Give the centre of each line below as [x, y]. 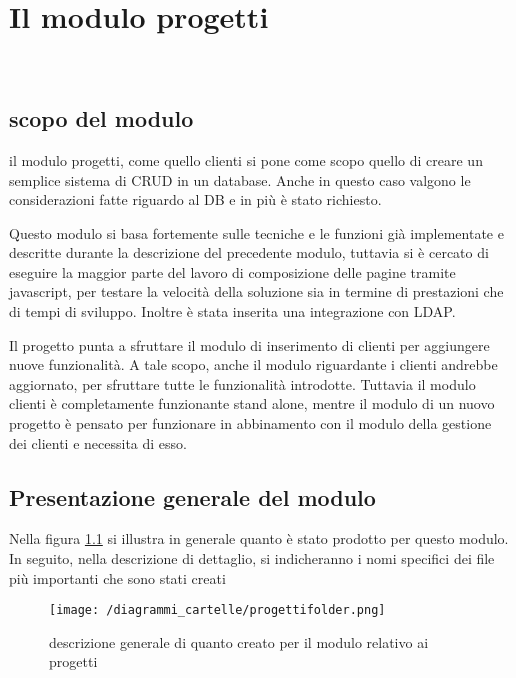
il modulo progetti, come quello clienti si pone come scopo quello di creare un [246, 159]
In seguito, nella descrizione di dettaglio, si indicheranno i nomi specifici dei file [252, 558]
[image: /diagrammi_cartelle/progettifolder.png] [217, 610]
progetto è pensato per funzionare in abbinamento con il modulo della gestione [250, 423]
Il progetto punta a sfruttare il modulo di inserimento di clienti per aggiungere [249, 344]
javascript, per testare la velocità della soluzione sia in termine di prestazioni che [256, 291]
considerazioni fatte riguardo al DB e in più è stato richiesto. [195, 199]
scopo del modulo [101, 118]
